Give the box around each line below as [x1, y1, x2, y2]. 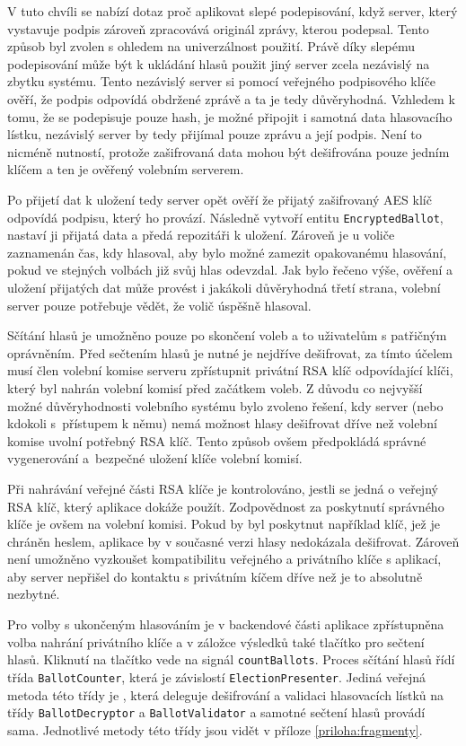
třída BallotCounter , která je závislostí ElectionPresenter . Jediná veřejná [7, 667, 426, 686]
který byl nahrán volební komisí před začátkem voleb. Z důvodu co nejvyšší [7, 378, 423, 397]
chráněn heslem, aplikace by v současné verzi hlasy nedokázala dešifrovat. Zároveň [7, 531, 460, 550]
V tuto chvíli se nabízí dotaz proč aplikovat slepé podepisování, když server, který [7, 2, 458, 20]
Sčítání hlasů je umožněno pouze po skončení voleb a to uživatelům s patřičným [7, 326, 447, 345]
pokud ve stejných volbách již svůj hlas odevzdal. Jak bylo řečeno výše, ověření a [7, 260, 453, 279]
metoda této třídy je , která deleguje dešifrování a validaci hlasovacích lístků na [7, 685, 444, 704]
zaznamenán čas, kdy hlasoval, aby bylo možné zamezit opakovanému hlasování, [7, 242, 447, 261]
